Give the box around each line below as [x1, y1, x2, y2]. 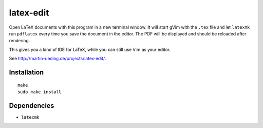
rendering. [9, 38, 30, 44]
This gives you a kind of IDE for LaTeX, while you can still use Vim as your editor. [9, 47, 170, 52]
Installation [9, 68, 44, 76]
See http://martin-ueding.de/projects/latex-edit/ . [9, 56, 106, 62]
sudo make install [18, 89, 62, 95]
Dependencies [9, 101, 55, 110]
